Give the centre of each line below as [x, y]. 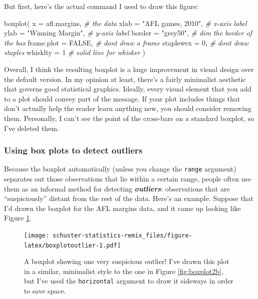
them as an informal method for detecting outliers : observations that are [117, 188]
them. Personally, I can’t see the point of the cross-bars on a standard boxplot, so [129, 118]
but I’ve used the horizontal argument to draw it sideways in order [129, 281]
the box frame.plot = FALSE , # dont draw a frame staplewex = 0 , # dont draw [126, 42]
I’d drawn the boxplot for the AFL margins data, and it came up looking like [122, 208]
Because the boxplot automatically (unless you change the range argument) [120, 169]
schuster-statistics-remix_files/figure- [122, 235]
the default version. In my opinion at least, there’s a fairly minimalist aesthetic [125, 79]
